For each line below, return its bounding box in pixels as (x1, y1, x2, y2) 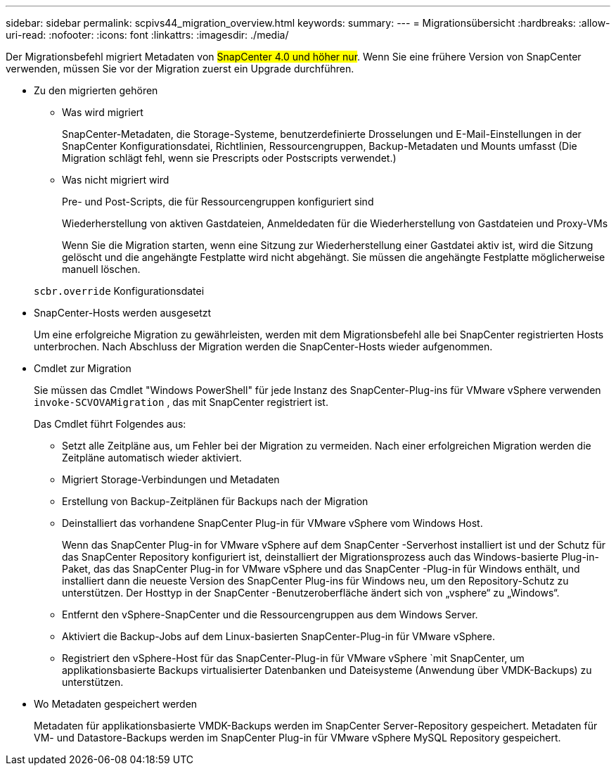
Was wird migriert (62, 106, 143, 118)
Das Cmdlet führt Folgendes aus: (34, 418, 186, 430)
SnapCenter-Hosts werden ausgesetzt (34, 307, 212, 319)
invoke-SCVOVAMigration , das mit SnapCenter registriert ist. (34, 396, 328, 408)
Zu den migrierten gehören (34, 84, 158, 96)
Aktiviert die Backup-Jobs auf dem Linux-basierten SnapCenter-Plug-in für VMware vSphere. (62, 630, 495, 642)
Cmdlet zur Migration (34, 362, 131, 374)
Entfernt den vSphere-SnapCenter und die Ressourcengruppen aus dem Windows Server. (62, 608, 478, 620)
